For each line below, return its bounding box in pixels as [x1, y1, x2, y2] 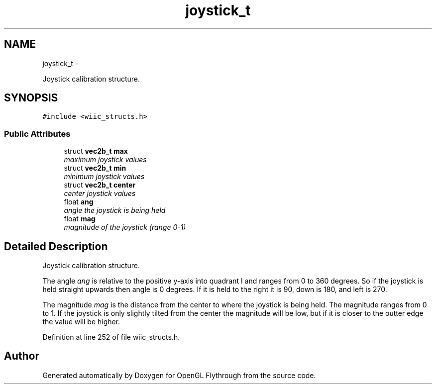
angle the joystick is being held [64, 206, 166, 215]
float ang [64, 197, 94, 206]
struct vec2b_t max [64, 147, 128, 156]
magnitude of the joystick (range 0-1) [64, 223, 186, 232]
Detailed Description [4, 240, 108, 253]
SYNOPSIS [4, 92, 58, 104]
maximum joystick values [64, 155, 147, 164]
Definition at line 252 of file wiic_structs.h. [42, 333, 180, 342]
